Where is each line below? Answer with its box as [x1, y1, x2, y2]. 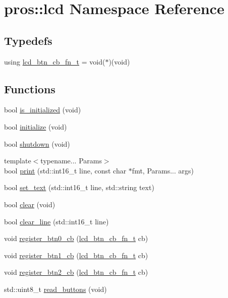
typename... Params [40, 155, 102, 166]
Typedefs [4, 32, 52, 48]
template [4, 155, 31, 166]
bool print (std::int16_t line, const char [4, 165, 127, 175]
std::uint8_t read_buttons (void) [4, 283, 107, 294]
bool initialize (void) [4, 121, 67, 132]
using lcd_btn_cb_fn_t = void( [4, 56, 105, 67]
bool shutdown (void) [4, 138, 70, 149]
